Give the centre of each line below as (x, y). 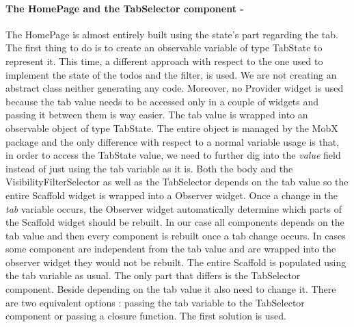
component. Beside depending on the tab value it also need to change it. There (171, 289)
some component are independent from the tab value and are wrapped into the (171, 249)
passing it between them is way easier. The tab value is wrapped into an (157, 115)
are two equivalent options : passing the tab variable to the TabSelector (155, 302)
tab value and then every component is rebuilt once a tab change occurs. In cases (176, 235)
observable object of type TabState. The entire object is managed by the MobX (172, 128)
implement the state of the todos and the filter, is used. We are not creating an (171, 74)
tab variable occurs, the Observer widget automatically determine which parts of (174, 208)
